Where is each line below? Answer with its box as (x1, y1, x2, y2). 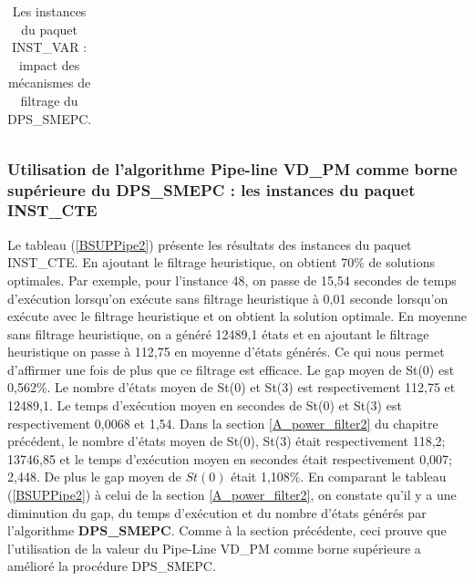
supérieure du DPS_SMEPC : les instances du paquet (7, 178, 416, 201)
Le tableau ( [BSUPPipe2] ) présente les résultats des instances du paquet (7, 234, 412, 254)
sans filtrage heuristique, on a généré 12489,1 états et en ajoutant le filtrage (7, 324, 429, 343)
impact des (19, 55, 80, 74)
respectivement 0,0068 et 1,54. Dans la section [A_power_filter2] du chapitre (7, 413, 438, 432)
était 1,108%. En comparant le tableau (231, 467, 447, 486)
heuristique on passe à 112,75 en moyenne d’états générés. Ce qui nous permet (7, 342, 445, 361)
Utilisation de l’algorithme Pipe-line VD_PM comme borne (7, 157, 458, 180)
